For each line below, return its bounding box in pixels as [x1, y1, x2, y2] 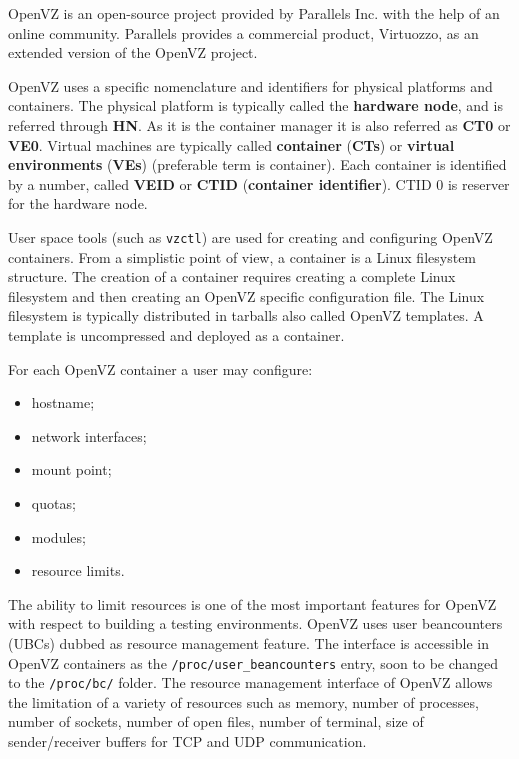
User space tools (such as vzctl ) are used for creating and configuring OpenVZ [8, 226, 493, 247]
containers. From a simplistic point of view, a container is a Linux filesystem [8, 246, 477, 267]
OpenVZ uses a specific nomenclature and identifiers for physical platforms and [8, 75, 493, 96]
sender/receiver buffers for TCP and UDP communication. [8, 731, 367, 751]
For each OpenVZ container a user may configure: [8, 358, 313, 379]
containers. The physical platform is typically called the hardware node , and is [8, 95, 503, 116]
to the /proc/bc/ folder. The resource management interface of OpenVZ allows [8, 672, 493, 693]
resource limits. [31, 560, 125, 581]
